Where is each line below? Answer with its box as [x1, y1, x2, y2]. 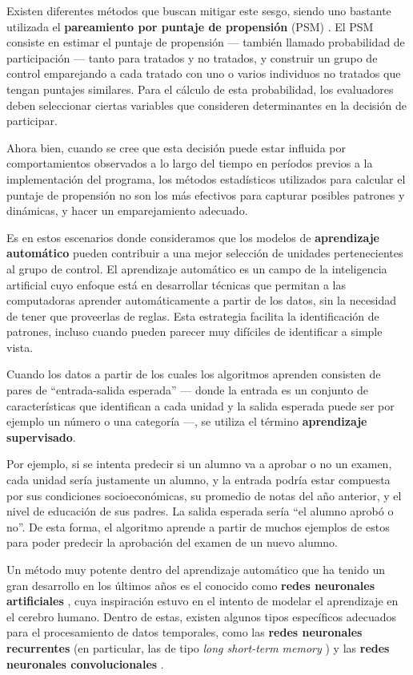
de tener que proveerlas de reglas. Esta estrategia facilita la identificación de [6, 307, 379, 324]
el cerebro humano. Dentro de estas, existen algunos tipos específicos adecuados [6, 608, 396, 624]
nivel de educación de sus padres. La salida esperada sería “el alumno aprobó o [6, 503, 394, 519]
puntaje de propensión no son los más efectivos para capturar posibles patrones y [6, 186, 405, 203]
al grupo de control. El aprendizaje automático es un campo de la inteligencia [6, 260, 387, 277]
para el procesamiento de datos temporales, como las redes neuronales [6, 624, 363, 641]
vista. [6, 338, 34, 355]
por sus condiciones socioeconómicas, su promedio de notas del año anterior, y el [6, 487, 402, 503]
